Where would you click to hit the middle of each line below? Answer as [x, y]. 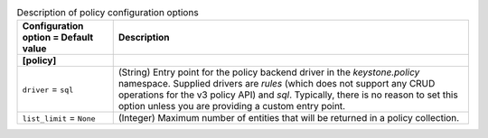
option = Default [58, 38]
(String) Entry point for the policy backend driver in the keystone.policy [269, 72]
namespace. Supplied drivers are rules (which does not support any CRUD [277, 84]
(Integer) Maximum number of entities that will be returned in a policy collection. [289, 118]
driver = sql [48, 89]
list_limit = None [59, 118]
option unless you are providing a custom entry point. [232, 106]
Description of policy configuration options [108, 13]
